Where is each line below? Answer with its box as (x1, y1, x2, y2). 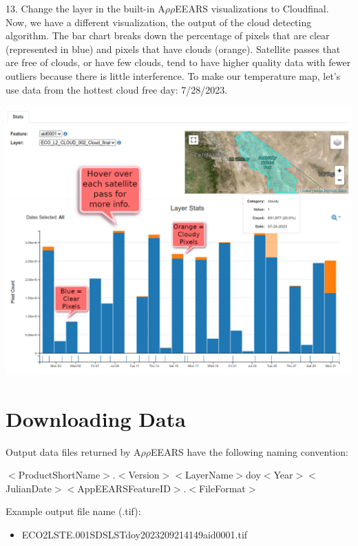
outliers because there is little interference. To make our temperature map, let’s (6, 68, 341, 83)
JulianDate (6, 481, 52, 495)
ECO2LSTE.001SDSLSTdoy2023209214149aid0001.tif (21, 527, 248, 542)
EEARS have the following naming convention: (151, 444, 348, 459)
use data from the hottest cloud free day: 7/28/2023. (6, 82, 228, 96)
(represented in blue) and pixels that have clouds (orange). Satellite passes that (6, 41, 341, 56)
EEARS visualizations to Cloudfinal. (175, 1, 329, 15)
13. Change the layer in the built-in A (6, 1, 165, 15)
